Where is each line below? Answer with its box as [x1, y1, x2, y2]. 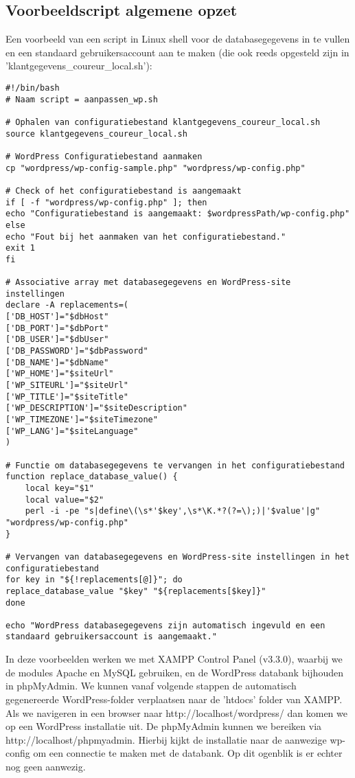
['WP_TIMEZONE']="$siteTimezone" [5, 415, 158, 425]
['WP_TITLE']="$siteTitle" [5, 391, 128, 402]
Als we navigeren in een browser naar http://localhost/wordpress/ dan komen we [5, 705, 347, 720]
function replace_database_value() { [5, 472, 178, 482]
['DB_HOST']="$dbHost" [5, 312, 109, 322]
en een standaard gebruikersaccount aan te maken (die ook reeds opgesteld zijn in [5, 45, 350, 59]
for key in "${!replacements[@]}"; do [5, 575, 183, 585]
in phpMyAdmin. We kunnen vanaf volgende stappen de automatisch [5, 678, 297, 693]
